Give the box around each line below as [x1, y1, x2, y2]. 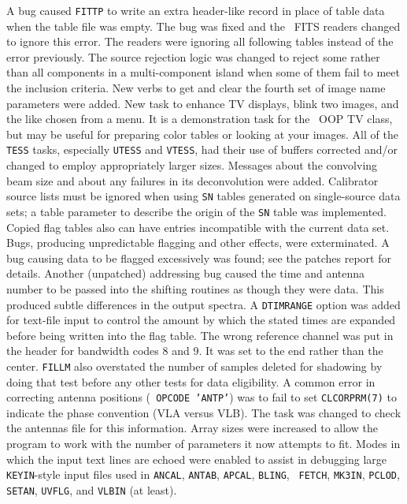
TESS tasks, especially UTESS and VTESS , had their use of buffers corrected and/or [6, 141, 398, 158]
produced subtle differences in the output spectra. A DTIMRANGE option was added [6, 296, 401, 312]
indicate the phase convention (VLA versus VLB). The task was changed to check [6, 404, 401, 420]
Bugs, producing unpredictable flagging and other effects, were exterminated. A [6, 234, 390, 251]
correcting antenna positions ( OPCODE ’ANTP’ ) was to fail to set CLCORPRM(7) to [6, 389, 397, 405]
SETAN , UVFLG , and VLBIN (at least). [6, 481, 177, 498]
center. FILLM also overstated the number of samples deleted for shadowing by [6, 357, 383, 374]
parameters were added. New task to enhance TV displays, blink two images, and [6, 95, 399, 111]
